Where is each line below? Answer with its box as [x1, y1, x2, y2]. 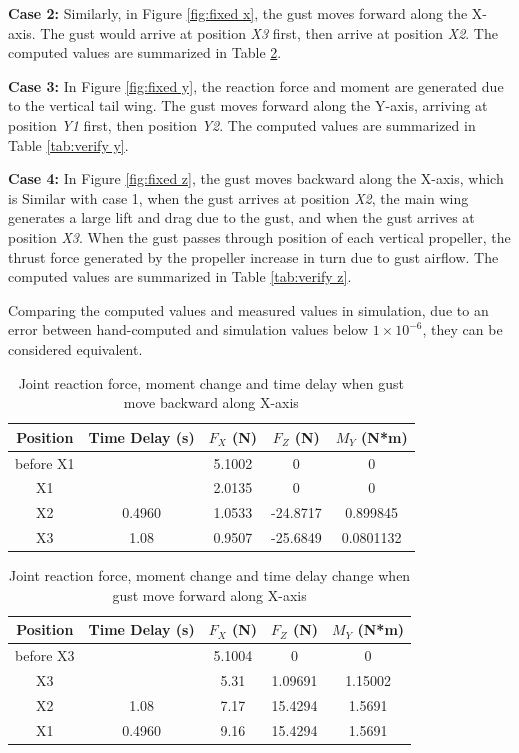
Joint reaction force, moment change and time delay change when [8, 565, 411, 586]
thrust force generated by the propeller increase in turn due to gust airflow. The [8, 246, 499, 267]
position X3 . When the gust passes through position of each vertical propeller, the [8, 226, 511, 247]
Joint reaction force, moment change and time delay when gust [18, 372, 404, 393]
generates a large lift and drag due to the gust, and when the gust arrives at [8, 207, 475, 228]
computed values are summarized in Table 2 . [8, 42, 282, 63]
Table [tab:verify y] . [8, 134, 129, 155]
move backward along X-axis [123, 392, 299, 413]
